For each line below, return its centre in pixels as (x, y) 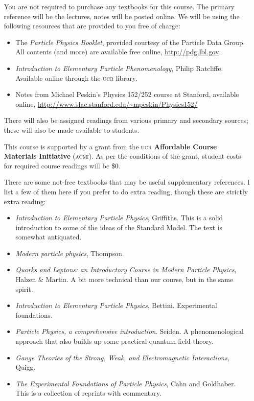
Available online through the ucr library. (76, 78)
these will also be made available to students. (72, 130)
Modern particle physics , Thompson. (70, 253)
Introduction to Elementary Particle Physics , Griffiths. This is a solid (119, 218)
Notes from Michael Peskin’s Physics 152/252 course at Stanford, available (127, 94)
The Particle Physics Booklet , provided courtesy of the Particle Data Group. (130, 42)
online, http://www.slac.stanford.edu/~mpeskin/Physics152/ (106, 104)
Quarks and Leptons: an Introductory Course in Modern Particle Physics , (126, 270)
